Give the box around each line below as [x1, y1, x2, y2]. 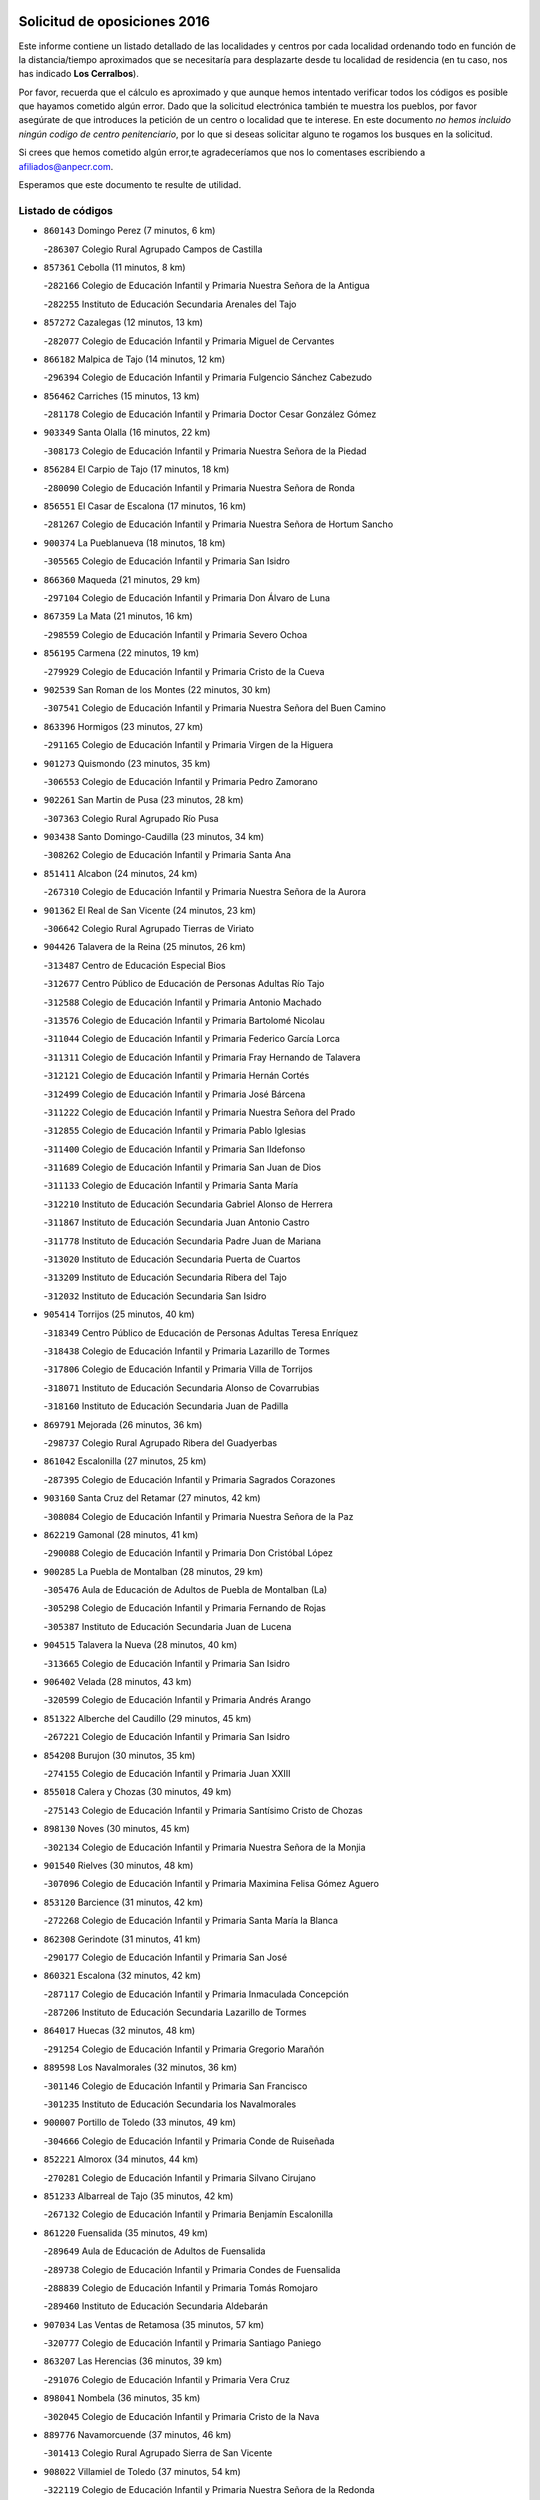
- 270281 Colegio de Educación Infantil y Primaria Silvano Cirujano [43, 2171, 317, 2184]
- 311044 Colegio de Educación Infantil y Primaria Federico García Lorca [43, 1033, 340, 1045]
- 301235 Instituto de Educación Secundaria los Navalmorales [43, 2098, 297, 2110]
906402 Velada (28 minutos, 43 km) [43, 1676, 192, 1688]
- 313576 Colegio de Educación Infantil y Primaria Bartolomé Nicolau [43, 1014, 325, 1026]
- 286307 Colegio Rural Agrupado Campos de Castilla [43, 243, 263, 255]
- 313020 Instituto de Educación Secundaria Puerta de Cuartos [43, 1253, 301, 1265]
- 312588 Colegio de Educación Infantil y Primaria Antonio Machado [43, 996, 322, 1008]
